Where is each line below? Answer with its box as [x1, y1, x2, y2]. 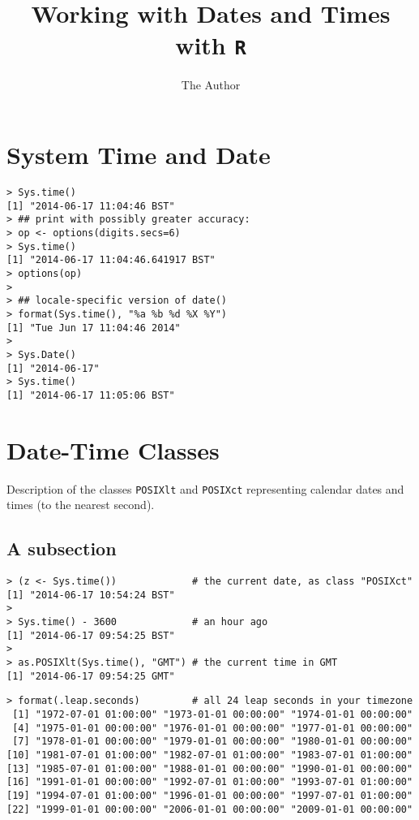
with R [175, 28, 246, 62]
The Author [181, 76, 241, 93]
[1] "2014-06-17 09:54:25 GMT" [6, 670, 175, 682]
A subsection [6, 536, 117, 561]
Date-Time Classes [6, 433, 220, 466]
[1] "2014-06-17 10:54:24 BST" [6, 589, 175, 601]
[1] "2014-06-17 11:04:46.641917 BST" [6, 254, 216, 266]
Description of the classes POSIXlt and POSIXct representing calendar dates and [6, 480, 404, 497]
